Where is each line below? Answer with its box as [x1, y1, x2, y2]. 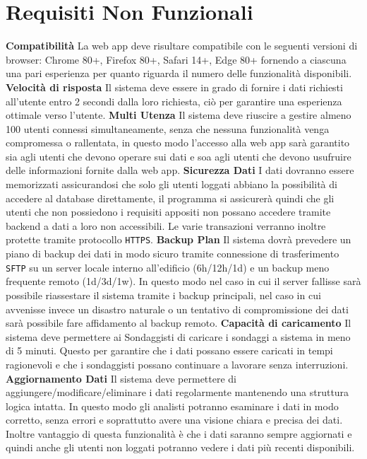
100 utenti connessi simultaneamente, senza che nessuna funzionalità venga [6, 121, 330, 136]
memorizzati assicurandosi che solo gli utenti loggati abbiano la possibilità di [6, 177, 337, 192]
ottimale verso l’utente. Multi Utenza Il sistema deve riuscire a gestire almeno [6, 108, 351, 122]
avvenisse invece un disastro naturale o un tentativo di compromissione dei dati [6, 301, 349, 316]
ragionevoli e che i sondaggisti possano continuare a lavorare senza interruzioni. [6, 356, 349, 371]
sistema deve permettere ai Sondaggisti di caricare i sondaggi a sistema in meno [6, 329, 351, 344]
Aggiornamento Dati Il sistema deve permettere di [6, 371, 237, 385]
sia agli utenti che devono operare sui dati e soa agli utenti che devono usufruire [6, 149, 351, 163]
